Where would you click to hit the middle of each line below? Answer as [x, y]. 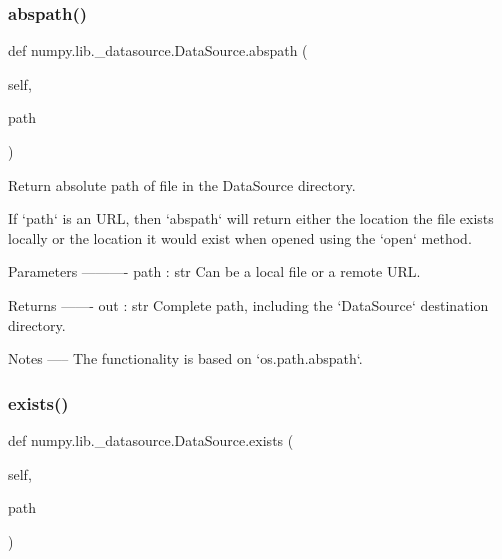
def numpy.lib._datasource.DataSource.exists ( [151, 439]
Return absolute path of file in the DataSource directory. [182, 184]
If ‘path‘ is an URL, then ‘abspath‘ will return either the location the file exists [251, 218]
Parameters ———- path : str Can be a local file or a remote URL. [214, 271]
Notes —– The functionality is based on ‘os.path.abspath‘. [185, 358]
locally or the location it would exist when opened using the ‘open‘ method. [240, 237]
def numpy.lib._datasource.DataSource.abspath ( [158, 50]
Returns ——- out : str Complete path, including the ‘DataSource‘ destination [248, 304]
